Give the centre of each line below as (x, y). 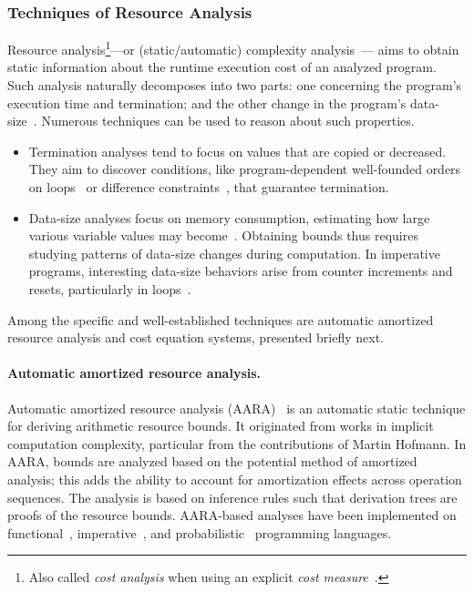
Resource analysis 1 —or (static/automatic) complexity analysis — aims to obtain (233, 48)
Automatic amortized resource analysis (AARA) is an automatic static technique (237, 408)
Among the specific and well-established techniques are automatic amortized (221, 319)
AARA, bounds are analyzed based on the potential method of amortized (212, 461)
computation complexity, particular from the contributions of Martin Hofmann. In (237, 443)
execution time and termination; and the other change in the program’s (207, 102)
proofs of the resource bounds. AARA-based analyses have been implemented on (232, 515)
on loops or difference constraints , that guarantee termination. (209, 187)
